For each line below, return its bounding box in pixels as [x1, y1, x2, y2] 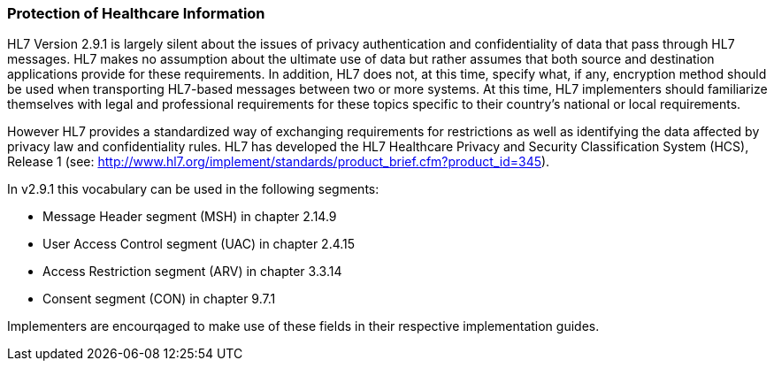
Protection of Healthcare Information [7, 4, 265, 22]
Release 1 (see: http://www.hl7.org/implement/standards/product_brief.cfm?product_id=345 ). [7, 154, 550, 170]
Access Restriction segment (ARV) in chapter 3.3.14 [42, 264, 342, 280]
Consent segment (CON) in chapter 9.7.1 [42, 291, 276, 307]
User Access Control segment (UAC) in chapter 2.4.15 [42, 236, 356, 252]
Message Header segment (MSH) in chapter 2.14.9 [42, 209, 337, 225]
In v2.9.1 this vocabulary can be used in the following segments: [7, 181, 379, 197]
